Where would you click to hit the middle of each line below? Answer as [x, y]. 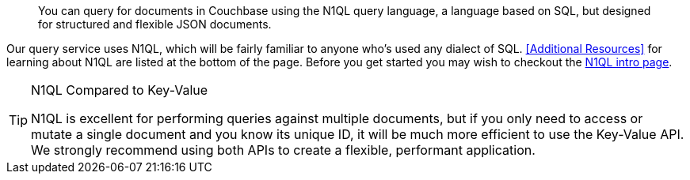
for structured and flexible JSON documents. [155, 24]
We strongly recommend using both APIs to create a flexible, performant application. [283, 150]
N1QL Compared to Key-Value [120, 90]
